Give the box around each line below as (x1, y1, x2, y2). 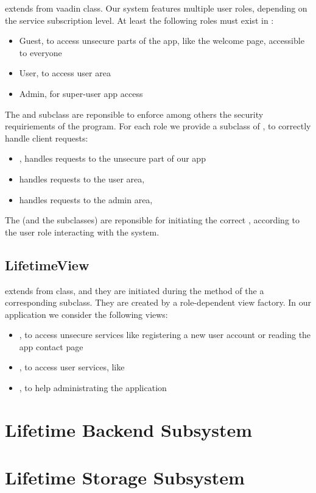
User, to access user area (19, 67, 111, 79)
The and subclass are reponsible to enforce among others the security (5, 107, 264, 120)
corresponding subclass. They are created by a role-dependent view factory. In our (5, 296, 312, 309)
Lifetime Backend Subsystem (5, 417, 253, 442)
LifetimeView (5, 255, 90, 274)
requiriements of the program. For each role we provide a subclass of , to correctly (5, 120, 311, 132)
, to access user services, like (19, 361, 125, 373)
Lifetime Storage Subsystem (5, 465, 245, 490)
